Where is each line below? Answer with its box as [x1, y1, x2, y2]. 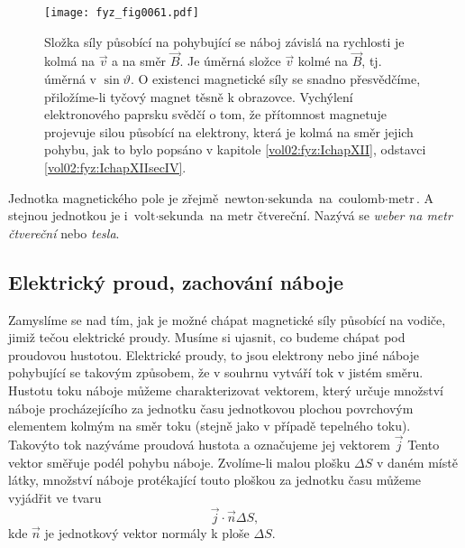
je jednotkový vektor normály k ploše [44, 523, 250, 542]
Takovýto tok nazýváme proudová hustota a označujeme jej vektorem [8, 434, 391, 453]
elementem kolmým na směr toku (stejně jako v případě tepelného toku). [8, 416, 411, 435]
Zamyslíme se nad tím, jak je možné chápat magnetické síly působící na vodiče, [8, 310, 446, 329]
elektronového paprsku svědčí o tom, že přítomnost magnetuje [44, 105, 387, 124]
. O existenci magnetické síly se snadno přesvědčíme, [130, 70, 421, 88]
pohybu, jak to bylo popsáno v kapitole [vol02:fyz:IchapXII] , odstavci [44, 140, 426, 159]
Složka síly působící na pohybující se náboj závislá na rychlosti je [44, 32, 405, 51]
